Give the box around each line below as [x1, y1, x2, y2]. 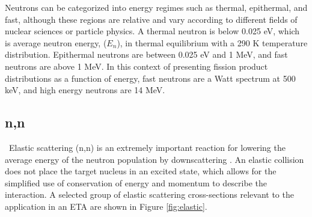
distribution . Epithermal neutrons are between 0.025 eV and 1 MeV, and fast [5, 48, 288, 61]
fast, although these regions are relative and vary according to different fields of [5, 13, 298, 25]
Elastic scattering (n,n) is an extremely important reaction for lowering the [8, 141, 286, 153]
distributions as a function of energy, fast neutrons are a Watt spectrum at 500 [5, 72, 296, 84]
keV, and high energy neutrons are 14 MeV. [5, 84, 165, 96]
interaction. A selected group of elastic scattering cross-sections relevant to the [5, 188, 294, 201]
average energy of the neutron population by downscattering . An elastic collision [5, 153, 304, 165]
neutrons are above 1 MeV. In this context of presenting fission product [5, 60, 268, 72]
